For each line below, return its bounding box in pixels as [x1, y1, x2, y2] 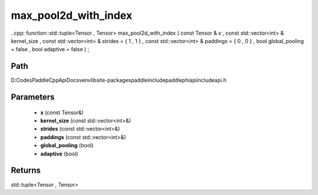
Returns [11, 166, 41, 176]
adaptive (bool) [40, 150, 79, 157]
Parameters [11, 92, 55, 103]
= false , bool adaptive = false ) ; [11, 46, 90, 53]
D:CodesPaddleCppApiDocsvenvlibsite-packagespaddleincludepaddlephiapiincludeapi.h [11, 77, 227, 84]
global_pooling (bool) [40, 142, 94, 149]
